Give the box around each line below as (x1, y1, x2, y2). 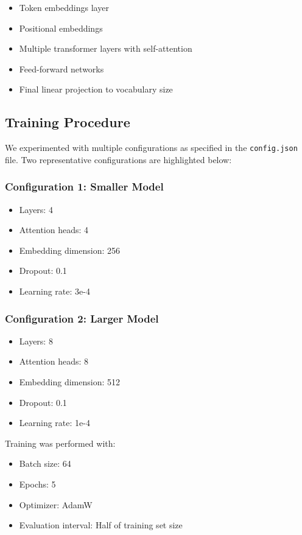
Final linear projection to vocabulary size (19, 83, 173, 96)
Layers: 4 (19, 203, 53, 215)
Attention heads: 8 (19, 355, 89, 368)
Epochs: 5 (19, 477, 56, 490)
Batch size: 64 (19, 457, 71, 470)
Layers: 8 (19, 334, 53, 347)
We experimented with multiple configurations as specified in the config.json (5, 141, 298, 154)
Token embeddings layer (19, 1, 109, 13)
